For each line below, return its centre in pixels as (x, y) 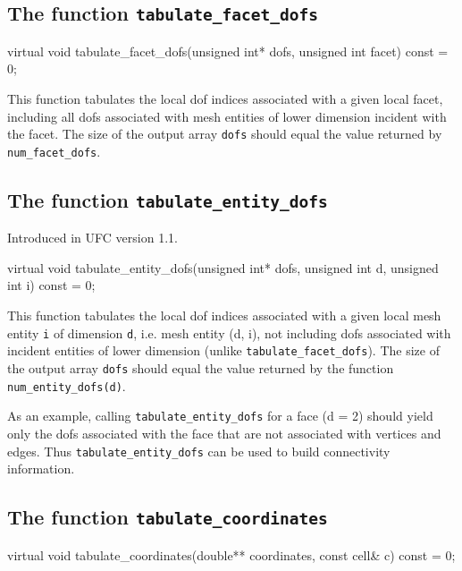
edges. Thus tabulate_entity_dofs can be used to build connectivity (199, 451)
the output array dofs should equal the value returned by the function (201, 367)
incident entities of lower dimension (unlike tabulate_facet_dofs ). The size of (223, 350)
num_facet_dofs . (54, 151)
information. (41, 469)
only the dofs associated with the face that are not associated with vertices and (224, 433)
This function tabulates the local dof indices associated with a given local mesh (224, 315)
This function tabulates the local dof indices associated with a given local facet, (225, 98)
